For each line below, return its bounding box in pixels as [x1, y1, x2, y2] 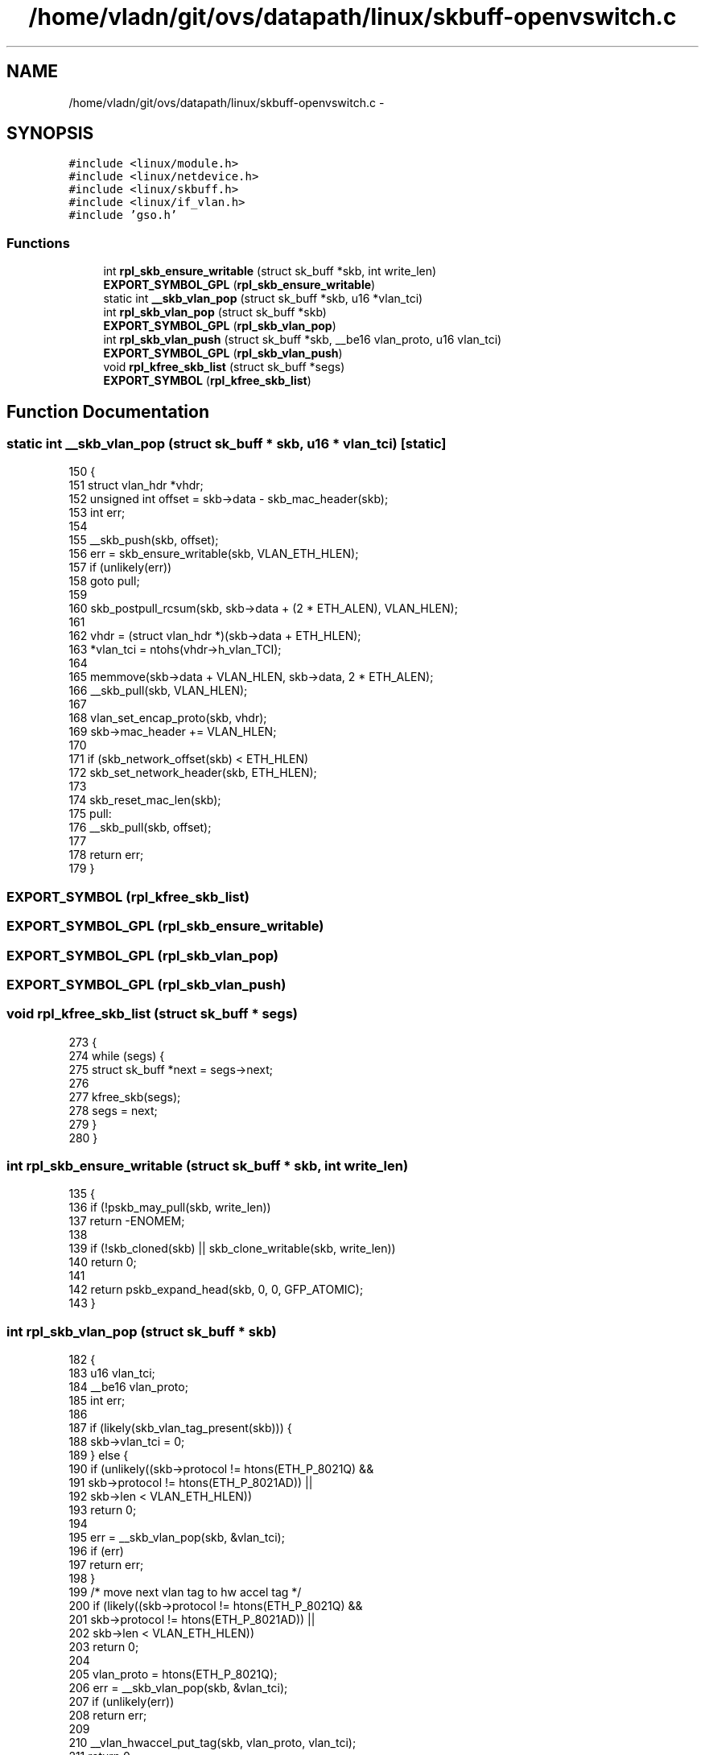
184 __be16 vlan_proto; [68, 1380, 188, 1394]
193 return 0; [68, 1503, 137, 1518]
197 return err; [68, 1558, 144, 1572]
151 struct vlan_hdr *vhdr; [68, 478, 204, 493]
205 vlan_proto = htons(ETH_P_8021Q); [68, 1667, 278, 1682]
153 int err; [68, 506, 126, 520]
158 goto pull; [68, 574, 140, 588]
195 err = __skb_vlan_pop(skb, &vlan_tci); [68, 1530, 285, 1545]
